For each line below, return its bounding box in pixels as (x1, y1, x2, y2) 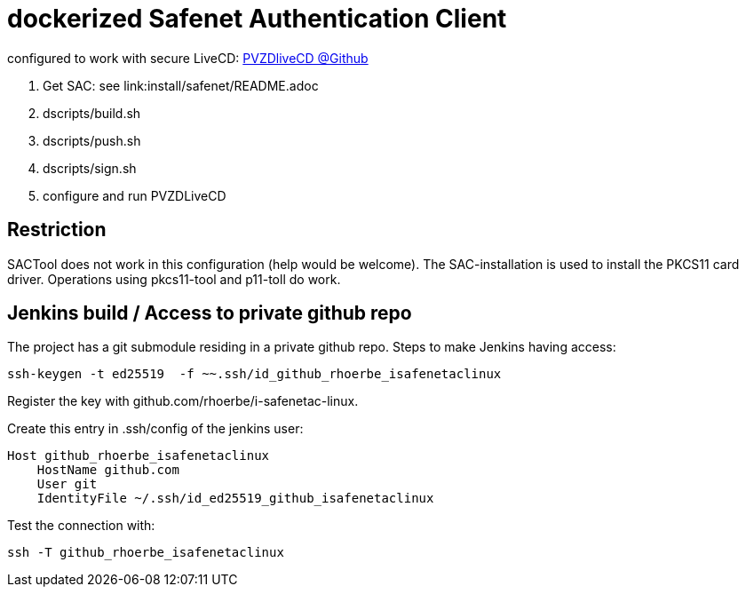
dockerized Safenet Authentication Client (7, 4, 507, 34)
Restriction (7, 218, 107, 242)
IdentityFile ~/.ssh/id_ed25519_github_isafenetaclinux (36, 491, 434, 506)
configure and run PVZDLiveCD (43, 187, 226, 203)
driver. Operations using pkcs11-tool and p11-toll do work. (7, 271, 341, 287)
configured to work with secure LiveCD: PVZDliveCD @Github (7, 50, 369, 66)
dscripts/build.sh (43, 105, 141, 121)
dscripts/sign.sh (43, 160, 137, 176)
